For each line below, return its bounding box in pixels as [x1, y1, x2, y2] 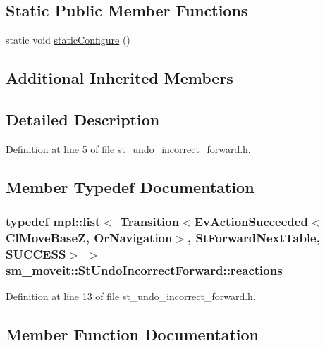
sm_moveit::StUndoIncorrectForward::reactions [6, 261, 283, 278]
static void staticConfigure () [6, 32, 130, 47]
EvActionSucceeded [194, 213, 308, 230]
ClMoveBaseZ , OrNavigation [6, 229, 173, 246]
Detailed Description [6, 108, 160, 130]
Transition [120, 213, 180, 230]
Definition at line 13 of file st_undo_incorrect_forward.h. [6, 289, 256, 304]
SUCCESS [6, 245, 66, 262]
